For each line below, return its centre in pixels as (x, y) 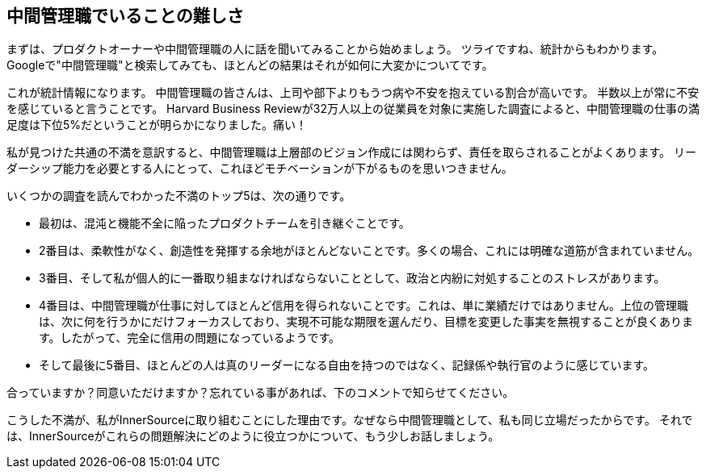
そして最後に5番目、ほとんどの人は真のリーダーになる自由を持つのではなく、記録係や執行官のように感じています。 (347, 365)
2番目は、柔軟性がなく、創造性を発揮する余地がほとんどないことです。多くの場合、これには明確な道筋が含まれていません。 (369, 251)
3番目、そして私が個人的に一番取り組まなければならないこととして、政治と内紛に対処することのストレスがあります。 (352, 278)
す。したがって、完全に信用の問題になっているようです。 (190, 338)
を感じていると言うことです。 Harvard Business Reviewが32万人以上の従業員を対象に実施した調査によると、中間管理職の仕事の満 (353, 109)
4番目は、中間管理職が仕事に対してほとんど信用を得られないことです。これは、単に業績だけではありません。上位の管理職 (364, 306)
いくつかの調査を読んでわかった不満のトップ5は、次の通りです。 (179, 196)
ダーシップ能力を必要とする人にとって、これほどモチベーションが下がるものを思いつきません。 (260, 169)
